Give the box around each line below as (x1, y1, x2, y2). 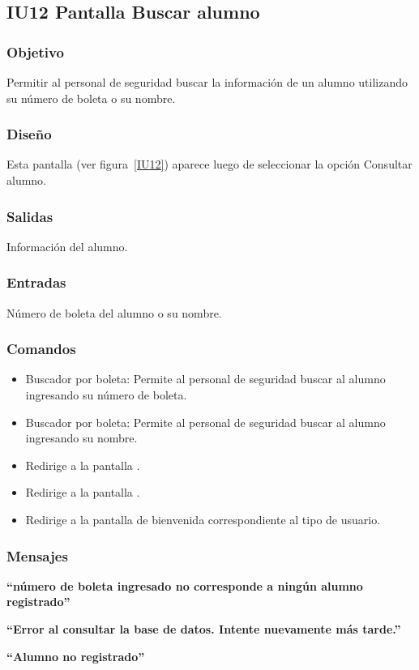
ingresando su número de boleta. (25, 386, 187, 403)
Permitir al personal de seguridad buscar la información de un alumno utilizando (6, 74, 408, 90)
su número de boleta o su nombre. (6, 89, 176, 106)
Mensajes (6, 545, 68, 565)
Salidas (6, 206, 53, 226)
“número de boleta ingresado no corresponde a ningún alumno (6, 577, 363, 594)
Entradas (6, 272, 66, 292)
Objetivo (6, 41, 64, 62)
